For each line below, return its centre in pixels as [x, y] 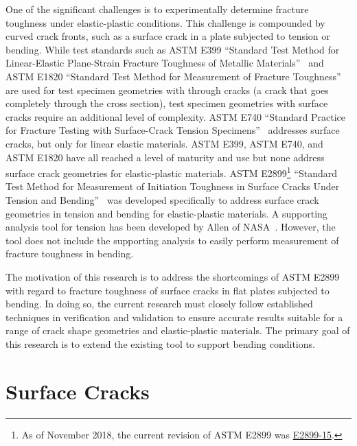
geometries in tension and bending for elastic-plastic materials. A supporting [166, 213]
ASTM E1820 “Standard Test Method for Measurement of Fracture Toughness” [173, 76]
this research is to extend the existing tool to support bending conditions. [160, 343]
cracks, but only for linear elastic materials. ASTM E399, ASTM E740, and [164, 143]
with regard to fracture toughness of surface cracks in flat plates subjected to [168, 290]
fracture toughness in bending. [70, 254]
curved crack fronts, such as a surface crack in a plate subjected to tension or [168, 36]
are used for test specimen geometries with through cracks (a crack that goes [167, 90]
